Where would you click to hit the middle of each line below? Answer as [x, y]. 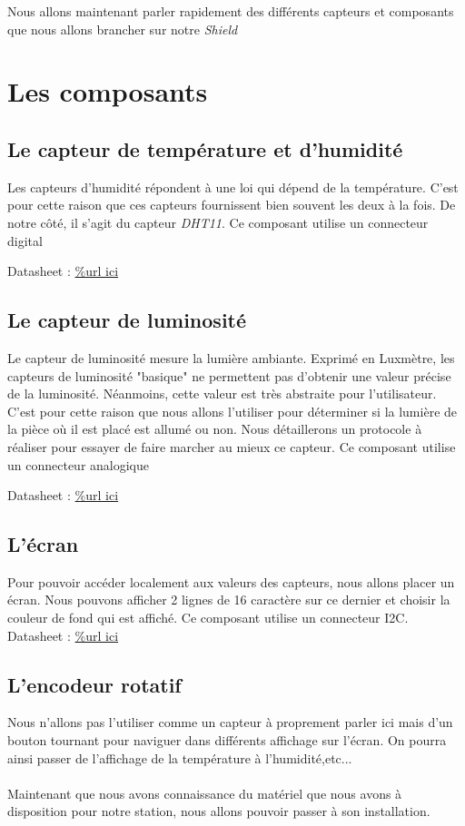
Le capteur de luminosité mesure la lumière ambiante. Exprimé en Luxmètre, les [231, 357]
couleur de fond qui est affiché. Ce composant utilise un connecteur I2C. [208, 618]
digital [25, 240]
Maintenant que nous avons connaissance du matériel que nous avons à [205, 793]
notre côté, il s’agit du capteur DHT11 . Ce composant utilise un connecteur [218, 222]
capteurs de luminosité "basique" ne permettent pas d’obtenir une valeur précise [229, 375]
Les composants [108, 91]
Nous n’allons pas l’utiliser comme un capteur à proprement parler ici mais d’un [230, 722]
